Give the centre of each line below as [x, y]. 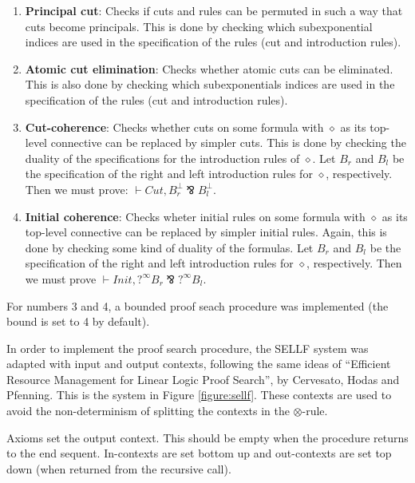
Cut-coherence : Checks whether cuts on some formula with [174, 127]
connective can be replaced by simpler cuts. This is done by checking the [228, 143]
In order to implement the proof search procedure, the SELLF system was [188, 348]
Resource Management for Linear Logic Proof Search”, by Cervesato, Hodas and [203, 379]
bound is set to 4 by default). [78, 321]
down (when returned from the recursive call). [119, 468]
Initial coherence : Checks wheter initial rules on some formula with [195, 216]
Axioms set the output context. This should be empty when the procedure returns [207, 437]
